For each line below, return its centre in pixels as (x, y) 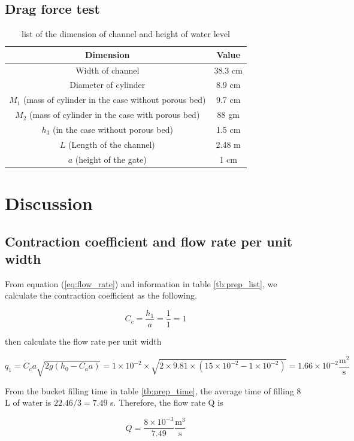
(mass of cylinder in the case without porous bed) (114, 100)
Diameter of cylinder (108, 85)
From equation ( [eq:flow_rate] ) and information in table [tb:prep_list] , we (141, 283)
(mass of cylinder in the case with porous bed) (115, 115)
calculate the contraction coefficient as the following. (101, 295)
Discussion (49, 203)
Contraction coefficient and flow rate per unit (149, 241)
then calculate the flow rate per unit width (83, 341)
